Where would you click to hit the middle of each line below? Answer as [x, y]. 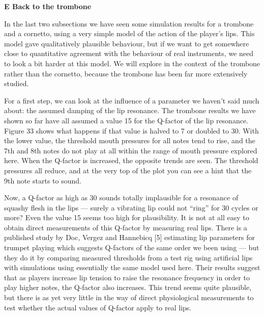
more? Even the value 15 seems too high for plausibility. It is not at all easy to [127, 217]
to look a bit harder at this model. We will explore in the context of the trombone [132, 63]
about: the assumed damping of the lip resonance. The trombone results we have [130, 110]
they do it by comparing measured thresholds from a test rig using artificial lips [128, 257]
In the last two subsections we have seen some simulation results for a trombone [129, 23]
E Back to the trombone [48, 6]
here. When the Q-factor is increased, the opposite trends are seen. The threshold [131, 160]
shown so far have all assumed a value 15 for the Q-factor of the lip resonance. [126, 120]
